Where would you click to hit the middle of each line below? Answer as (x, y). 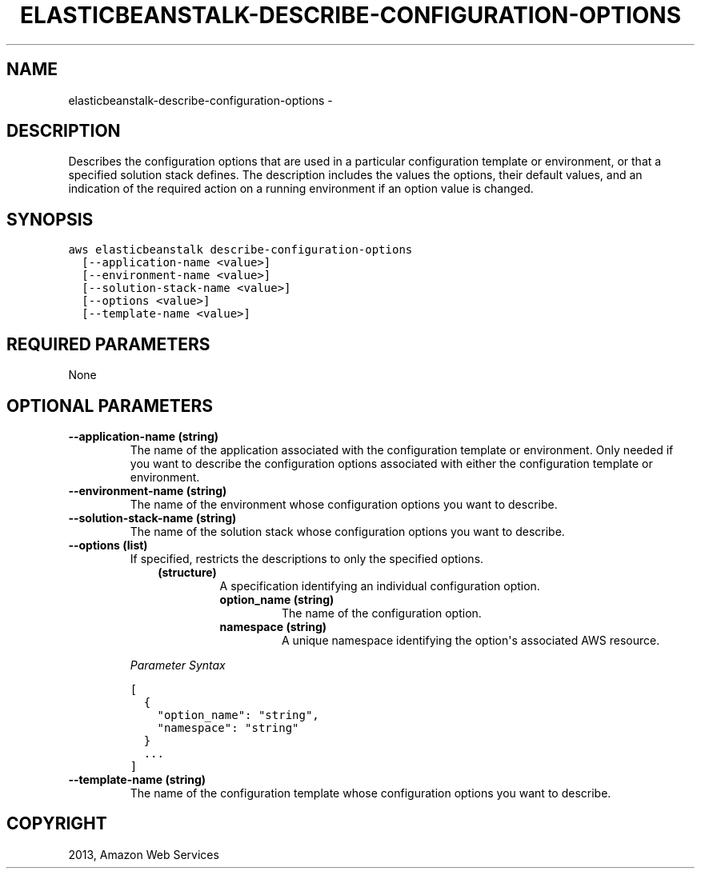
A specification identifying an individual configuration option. (380, 585)
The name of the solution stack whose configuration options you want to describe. (347, 531)
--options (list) (108, 545)
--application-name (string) (144, 436)
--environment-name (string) (148, 490)
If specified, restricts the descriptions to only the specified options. (307, 558)
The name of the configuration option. (382, 613)
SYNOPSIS (50, 219)
